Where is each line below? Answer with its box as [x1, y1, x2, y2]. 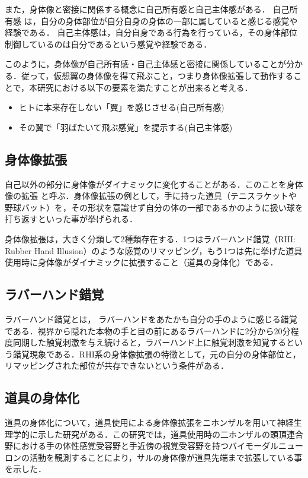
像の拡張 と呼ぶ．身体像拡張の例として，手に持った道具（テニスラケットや [5, 189, 297, 202]
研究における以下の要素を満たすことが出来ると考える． [37, 81, 253, 93]
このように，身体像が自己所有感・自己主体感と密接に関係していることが [5, 58, 286, 70]
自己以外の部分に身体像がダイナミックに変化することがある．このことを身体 [5, 178, 303, 190]
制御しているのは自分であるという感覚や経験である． [5, 37, 212, 50]
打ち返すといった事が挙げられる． [5, 213, 137, 225]
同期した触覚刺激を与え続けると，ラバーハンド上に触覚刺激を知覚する [12, 336, 287, 349]
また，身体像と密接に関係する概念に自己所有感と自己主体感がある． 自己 [5, 3, 290, 15]
